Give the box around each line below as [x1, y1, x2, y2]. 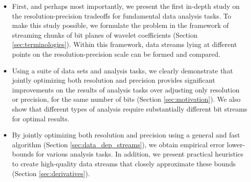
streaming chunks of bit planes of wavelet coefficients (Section [12, 29, 198, 40]
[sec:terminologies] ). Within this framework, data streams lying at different [12, 39, 237, 49]
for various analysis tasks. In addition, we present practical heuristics [36, 149, 244, 159]
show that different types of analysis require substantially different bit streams [12, 103, 248, 114]
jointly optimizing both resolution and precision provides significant [12, 75, 215, 85]
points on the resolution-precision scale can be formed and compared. [12, 48, 221, 59]
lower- [226, 139, 245, 149]
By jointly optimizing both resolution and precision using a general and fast [12, 130, 240, 140]
